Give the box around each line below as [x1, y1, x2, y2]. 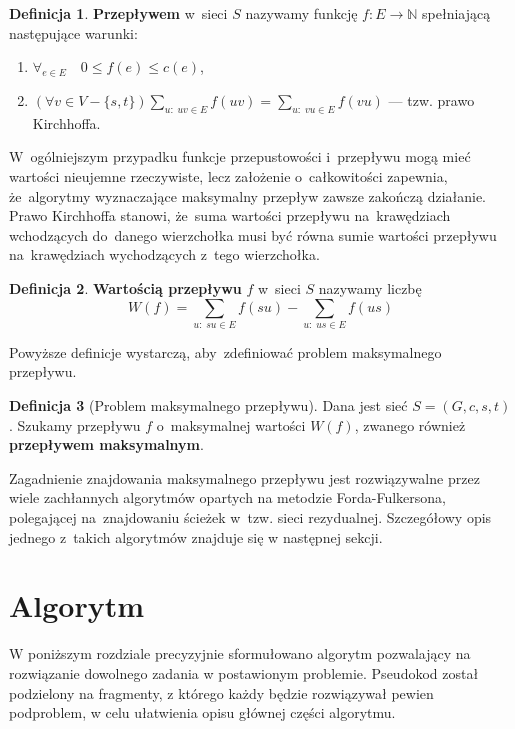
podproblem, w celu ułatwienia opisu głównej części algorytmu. [9, 702, 396, 723]
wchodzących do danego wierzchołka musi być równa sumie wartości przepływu [9, 224, 497, 245]
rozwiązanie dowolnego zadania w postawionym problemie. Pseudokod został [9, 662, 479, 683]
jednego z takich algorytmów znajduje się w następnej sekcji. [9, 526, 383, 547]
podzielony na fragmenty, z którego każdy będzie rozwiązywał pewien [9, 682, 434, 703]
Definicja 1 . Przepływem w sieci [9, 3, 228, 23]
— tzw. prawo [388, 89, 475, 110]
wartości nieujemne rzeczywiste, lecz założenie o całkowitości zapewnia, [9, 165, 448, 186]
